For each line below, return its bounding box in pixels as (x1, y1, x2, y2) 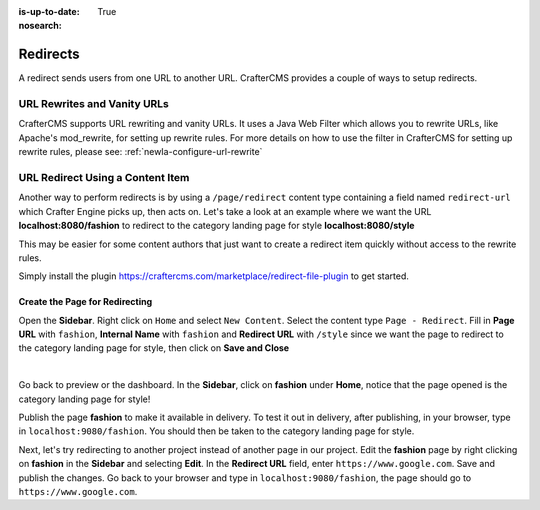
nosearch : (18, 20, 62, 32)
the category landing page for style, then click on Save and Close (18, 342, 290, 354)
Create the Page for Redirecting (18, 296, 153, 308)
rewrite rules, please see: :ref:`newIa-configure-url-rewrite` (18, 146, 263, 158)
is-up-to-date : (18, 6, 80, 17)
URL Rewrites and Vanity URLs (18, 97, 170, 111)
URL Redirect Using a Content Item (18, 170, 190, 184)
